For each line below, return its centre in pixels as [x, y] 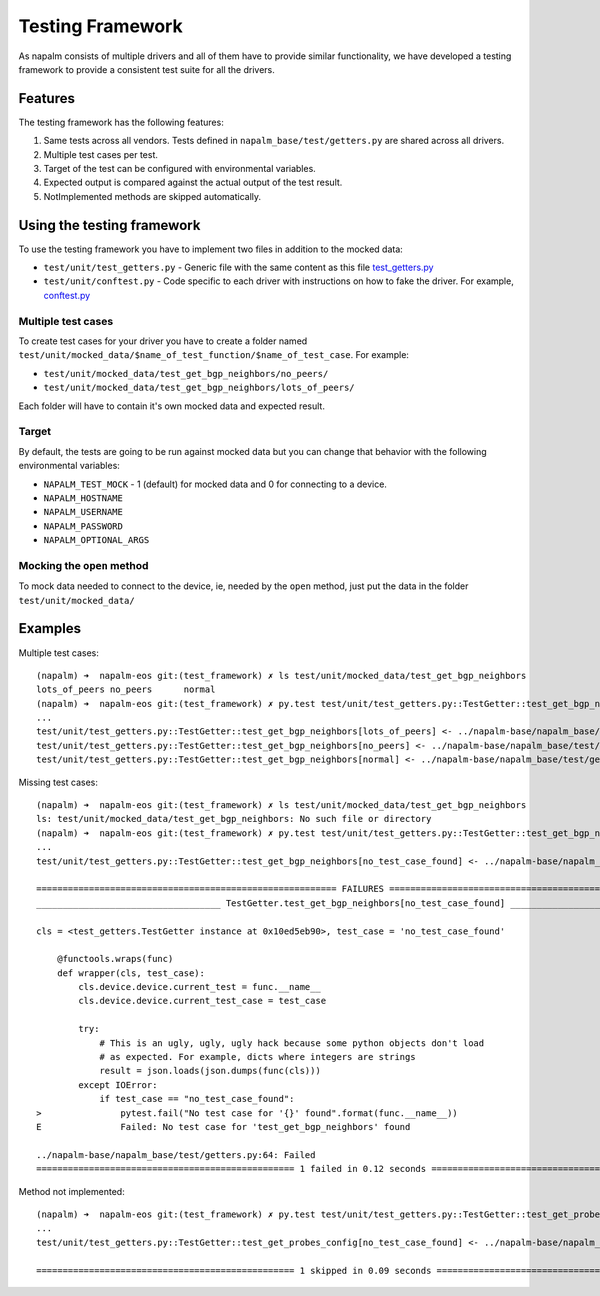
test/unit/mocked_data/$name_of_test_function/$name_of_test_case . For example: [214, 355]
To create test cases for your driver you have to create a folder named [163, 341]
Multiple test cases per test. [101, 154]
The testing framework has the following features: [121, 122]
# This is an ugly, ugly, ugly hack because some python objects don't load [292, 1043]
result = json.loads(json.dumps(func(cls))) [210, 1071]
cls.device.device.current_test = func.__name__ [200, 987]
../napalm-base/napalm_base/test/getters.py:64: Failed [176, 1154]
